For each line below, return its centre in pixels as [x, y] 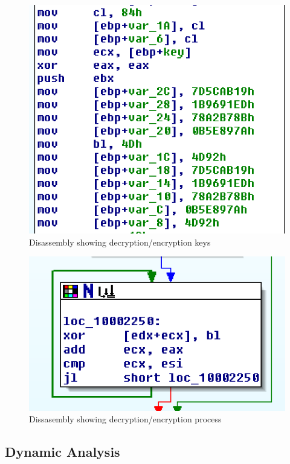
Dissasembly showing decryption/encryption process [125, 419]
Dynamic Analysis [63, 452]
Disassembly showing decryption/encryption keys [120, 242]
